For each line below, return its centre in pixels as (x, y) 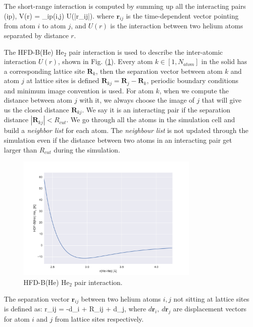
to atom (54, 26)
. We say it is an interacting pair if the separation (156, 109)
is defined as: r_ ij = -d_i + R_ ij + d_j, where (75, 309)
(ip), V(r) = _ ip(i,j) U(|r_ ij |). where (59, 15)
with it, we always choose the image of (137, 100)
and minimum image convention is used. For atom (79, 90)
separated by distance (36, 35)
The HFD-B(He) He (34, 52)
